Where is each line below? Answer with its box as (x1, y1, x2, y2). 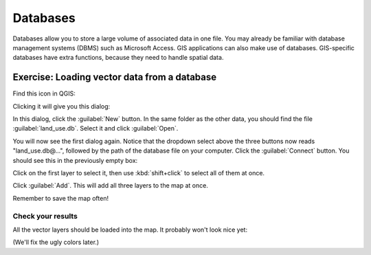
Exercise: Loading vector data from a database (12, 71, 217, 83)
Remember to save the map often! (12, 194, 109, 202)
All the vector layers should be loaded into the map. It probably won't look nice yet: (12, 225, 247, 234)
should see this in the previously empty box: (12, 156, 138, 164)
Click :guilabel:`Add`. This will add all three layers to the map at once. (12, 181, 209, 190)
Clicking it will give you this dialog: (12, 102, 111, 110)
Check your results (12, 211, 78, 221)
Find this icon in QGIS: (12, 89, 76, 98)
